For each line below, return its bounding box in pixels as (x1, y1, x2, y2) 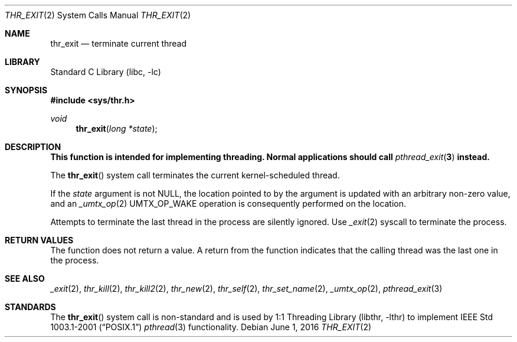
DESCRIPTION (5, 142, 61, 152)
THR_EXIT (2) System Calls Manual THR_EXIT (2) (5, 10, 191, 20)
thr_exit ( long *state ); (76, 123, 158, 133)
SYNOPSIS (5, 85, 48, 95)
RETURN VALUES (5, 235, 74, 245)
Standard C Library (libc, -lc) (50, 67, 161, 77)
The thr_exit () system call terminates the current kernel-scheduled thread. (50, 170, 340, 180)
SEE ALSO (5, 273, 45, 284)
